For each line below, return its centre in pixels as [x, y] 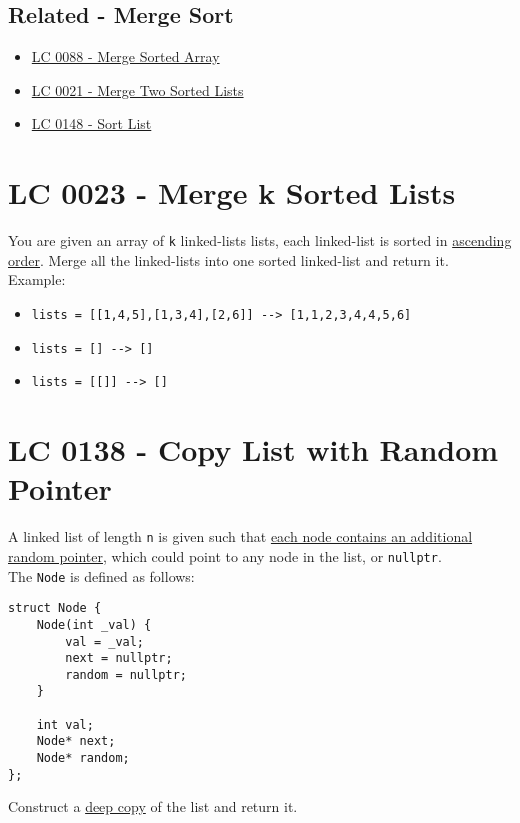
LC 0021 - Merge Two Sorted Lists [137, 89]
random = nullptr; [126, 674]
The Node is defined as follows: [101, 575]
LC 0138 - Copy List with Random [253, 449]
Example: [37, 279]
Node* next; [76, 741]
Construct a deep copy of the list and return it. [153, 806]
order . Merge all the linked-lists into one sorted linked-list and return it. [228, 259]
